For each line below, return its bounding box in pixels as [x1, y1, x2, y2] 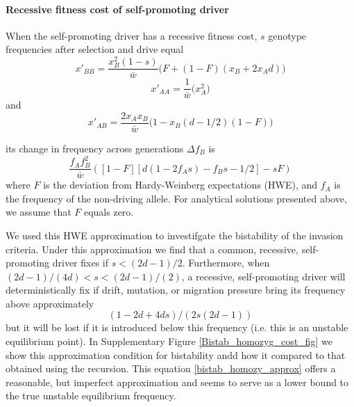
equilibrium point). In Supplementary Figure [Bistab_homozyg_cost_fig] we [6, 334, 332, 349]
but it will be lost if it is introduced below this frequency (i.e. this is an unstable [6, 320, 348, 335]
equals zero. [83, 205, 134, 219]
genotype [268, 28, 307, 42]
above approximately [6, 296, 94, 310]
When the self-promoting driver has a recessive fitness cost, [6, 28, 258, 42]
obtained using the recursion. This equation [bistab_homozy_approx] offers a [6, 361, 336, 376]
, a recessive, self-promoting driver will [181, 269, 346, 283]
